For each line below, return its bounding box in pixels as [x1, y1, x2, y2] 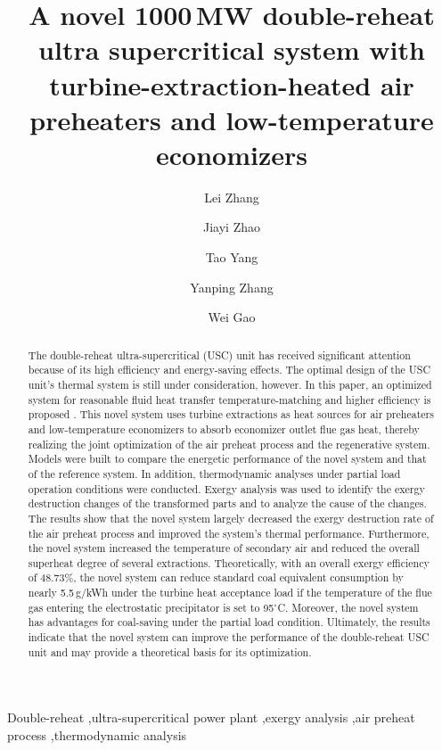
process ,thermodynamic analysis [7, 726, 187, 745]
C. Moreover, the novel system [277, 599, 419, 614]
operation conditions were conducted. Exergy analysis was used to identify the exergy [28, 481, 425, 496]
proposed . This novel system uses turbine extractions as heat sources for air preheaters [28, 407, 434, 422]
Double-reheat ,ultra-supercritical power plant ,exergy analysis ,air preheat [7, 708, 415, 727]
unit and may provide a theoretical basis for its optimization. [28, 644, 312, 659]
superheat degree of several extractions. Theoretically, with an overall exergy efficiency [28, 555, 430, 570]
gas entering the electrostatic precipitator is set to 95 [28, 599, 274, 614]
